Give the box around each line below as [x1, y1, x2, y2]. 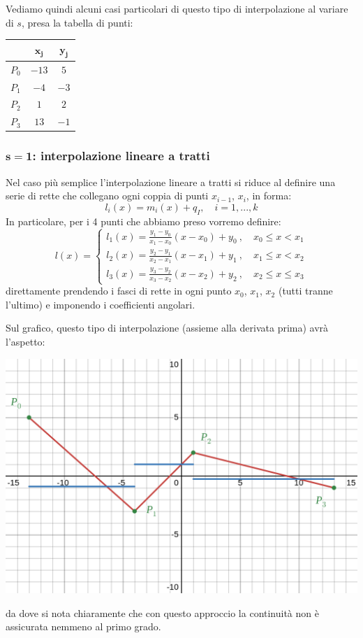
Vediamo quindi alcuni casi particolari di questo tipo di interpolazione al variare [6, 1, 348, 15]
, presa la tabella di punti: [21, 15, 133, 29]
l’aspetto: [6, 334, 45, 349]
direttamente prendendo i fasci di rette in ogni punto [6, 283, 232, 298]
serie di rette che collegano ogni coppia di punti [6, 188, 209, 203]
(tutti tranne [278, 283, 333, 298]
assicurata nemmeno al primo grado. [6, 619, 161, 634]
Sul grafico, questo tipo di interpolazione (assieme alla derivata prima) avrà [6, 320, 329, 335]
